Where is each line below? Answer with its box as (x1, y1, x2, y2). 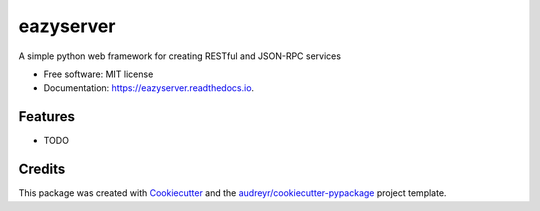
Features (18, 108, 75, 125)
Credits (18, 161, 66, 178)
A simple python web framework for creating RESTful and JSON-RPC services (18, 50, 342, 62)
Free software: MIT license (43, 68, 154, 80)
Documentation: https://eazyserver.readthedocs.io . (43, 82, 255, 94)
